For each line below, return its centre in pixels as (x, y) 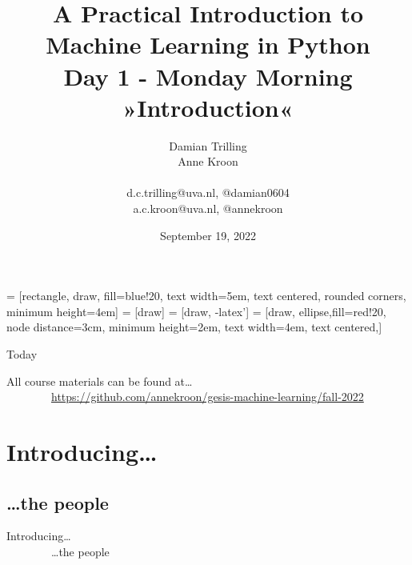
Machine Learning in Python (208, 44)
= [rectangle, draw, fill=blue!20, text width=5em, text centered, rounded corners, (206, 296)
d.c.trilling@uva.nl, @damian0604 (208, 192)
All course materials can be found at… (100, 381)
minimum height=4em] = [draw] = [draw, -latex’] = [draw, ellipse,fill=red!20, (196, 311)
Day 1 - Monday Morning (208, 76)
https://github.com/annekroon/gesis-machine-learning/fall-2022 (208, 397)
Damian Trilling (208, 145)
